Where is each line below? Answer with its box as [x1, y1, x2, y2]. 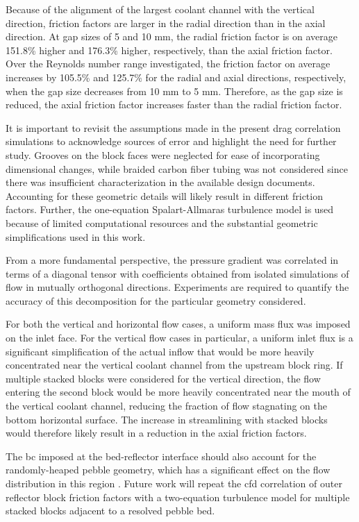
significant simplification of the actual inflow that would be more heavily [6, 344, 315, 358]
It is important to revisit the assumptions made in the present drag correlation [6, 120, 341, 135]
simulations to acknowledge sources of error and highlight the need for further [6, 134, 337, 149]
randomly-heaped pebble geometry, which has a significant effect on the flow [6, 462, 331, 477]
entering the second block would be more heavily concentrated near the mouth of [6, 385, 351, 399]
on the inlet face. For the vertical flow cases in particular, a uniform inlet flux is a [6, 330, 353, 345]
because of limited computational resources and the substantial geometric [6, 215, 318, 230]
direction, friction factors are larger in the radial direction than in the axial [6, 15, 326, 30]
